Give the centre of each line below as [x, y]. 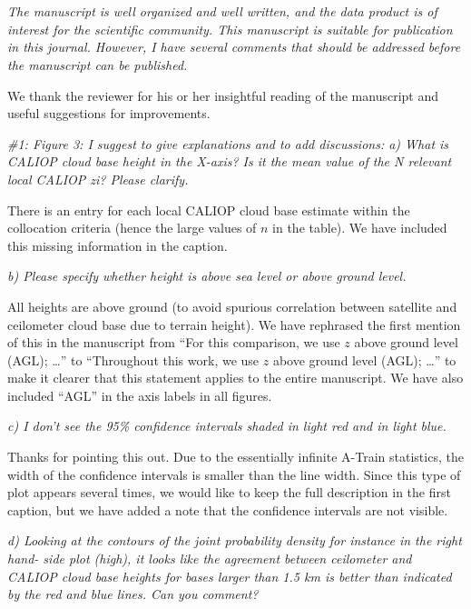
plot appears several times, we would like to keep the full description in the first [229, 492]
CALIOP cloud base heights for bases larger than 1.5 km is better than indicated [230, 576]
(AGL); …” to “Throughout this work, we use [133, 359]
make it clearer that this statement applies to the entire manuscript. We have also [235, 378]
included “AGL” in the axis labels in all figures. [140, 395]
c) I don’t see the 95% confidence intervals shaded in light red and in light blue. [227, 426]
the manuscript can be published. [98, 64]
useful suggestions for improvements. [109, 113]
